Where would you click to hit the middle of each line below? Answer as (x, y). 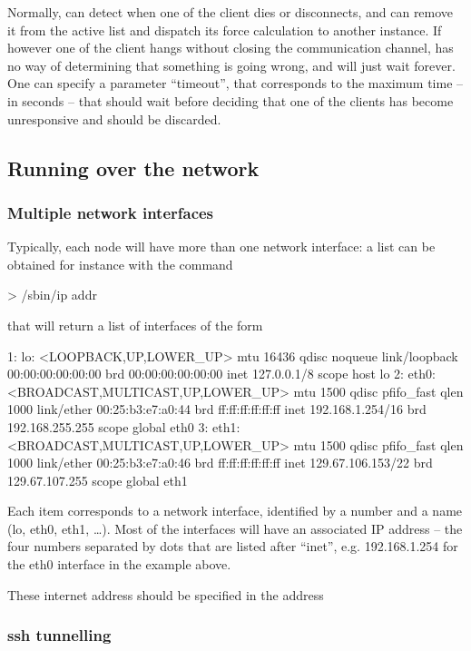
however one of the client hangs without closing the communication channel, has (231, 48)
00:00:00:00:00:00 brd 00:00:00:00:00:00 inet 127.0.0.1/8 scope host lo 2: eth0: (221, 374)
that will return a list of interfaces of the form (135, 325)
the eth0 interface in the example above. (119, 564)
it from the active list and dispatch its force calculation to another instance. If (225, 30)
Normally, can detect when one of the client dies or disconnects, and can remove (231, 12)
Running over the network (133, 168)
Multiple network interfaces (111, 212)
